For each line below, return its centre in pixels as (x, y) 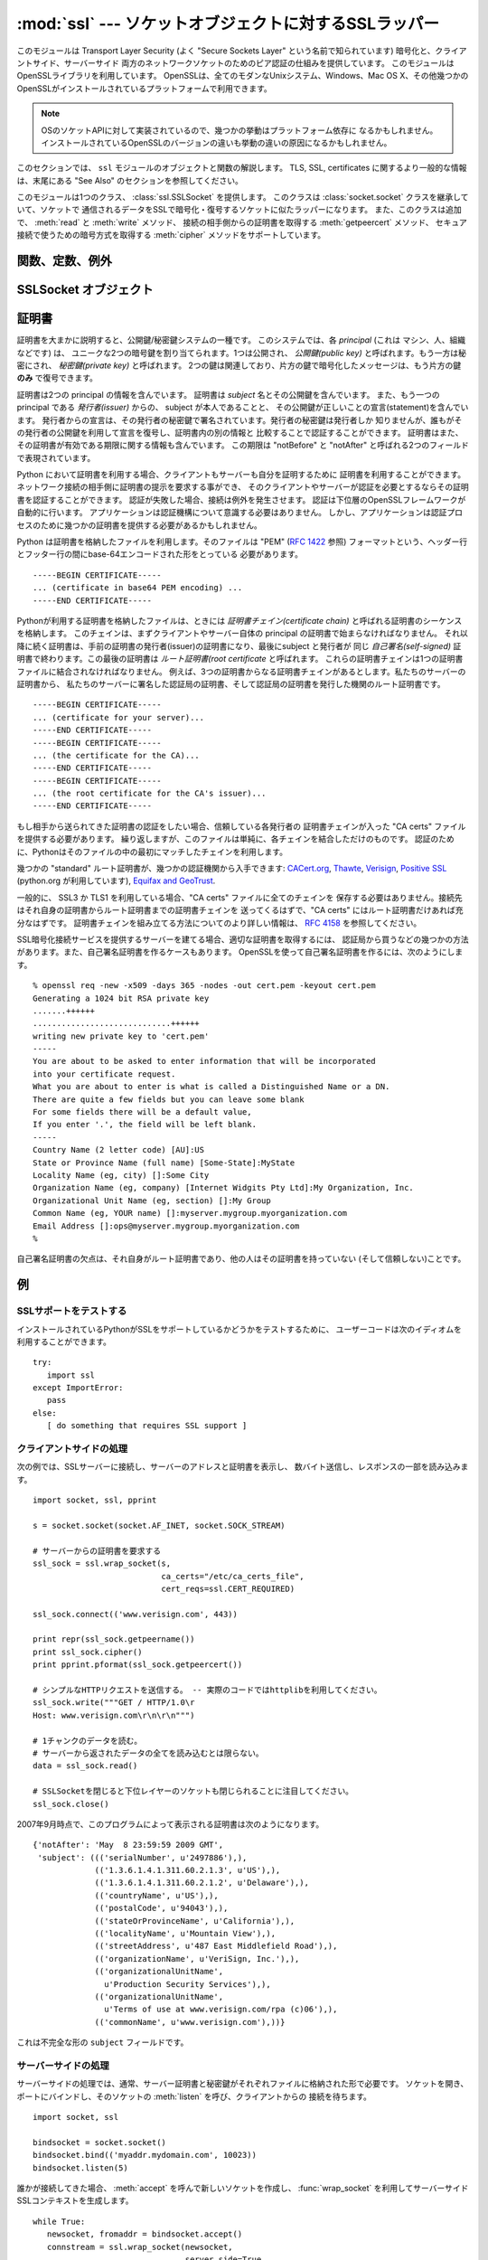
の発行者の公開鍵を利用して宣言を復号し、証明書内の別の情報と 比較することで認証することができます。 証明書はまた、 (240, 432)
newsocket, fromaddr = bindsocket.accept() (145, 2234)
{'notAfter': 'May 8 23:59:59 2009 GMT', (128, 1845)
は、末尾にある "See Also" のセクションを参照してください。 (130, 180)
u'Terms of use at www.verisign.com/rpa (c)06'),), (221, 2010)
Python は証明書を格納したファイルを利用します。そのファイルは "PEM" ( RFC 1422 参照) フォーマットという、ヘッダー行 (242, 541)
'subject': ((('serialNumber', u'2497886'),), (142, 1857)
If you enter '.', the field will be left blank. (145, 1125)
